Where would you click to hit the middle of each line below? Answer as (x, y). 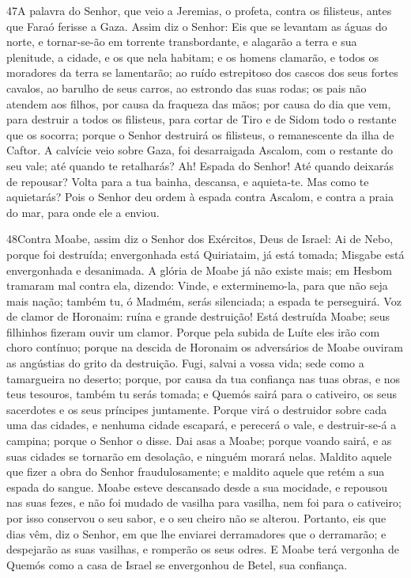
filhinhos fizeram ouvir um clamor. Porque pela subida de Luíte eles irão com (193, 331)
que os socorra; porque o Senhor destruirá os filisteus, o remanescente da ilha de (200, 134)
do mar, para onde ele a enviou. (83, 212)
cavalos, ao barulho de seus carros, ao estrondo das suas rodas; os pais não (187, 87)
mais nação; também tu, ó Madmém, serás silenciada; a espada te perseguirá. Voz (204, 300)
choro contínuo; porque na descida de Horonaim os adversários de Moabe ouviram (205, 347)
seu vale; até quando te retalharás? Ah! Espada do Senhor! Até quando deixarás (200, 165)
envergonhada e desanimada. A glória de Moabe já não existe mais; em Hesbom (200, 270)
